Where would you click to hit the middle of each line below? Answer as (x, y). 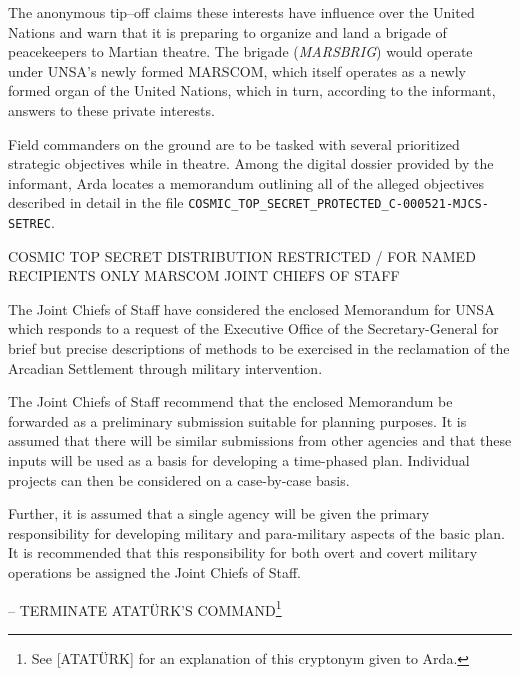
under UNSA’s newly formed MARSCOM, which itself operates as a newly (237, 70)
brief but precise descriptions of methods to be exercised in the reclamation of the (259, 348)
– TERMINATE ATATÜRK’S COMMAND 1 (145, 608)
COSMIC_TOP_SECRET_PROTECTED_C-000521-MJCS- (338, 204)
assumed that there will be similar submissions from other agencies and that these (260, 440)
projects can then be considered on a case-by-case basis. (179, 479)
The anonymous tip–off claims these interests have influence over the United (241, 12)
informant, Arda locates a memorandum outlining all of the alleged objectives (246, 182)
